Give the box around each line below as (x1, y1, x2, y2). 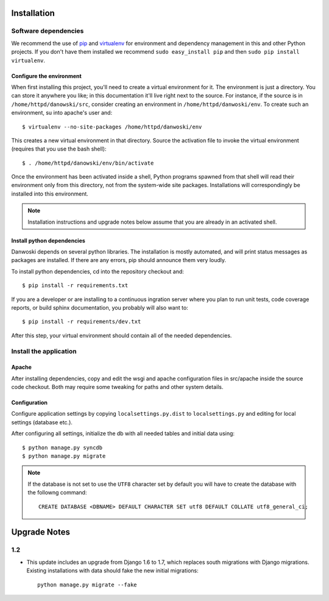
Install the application (11, 347, 77, 355)
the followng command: (27, 489, 87, 496)
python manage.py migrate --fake (37, 581, 137, 588)
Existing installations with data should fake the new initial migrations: (26, 567, 199, 574)
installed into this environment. (11, 190, 88, 197)
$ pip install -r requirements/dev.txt (22, 318, 141, 325)
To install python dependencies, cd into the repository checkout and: (11, 268, 184, 275)
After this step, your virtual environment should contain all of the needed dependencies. (11, 332, 232, 339)
